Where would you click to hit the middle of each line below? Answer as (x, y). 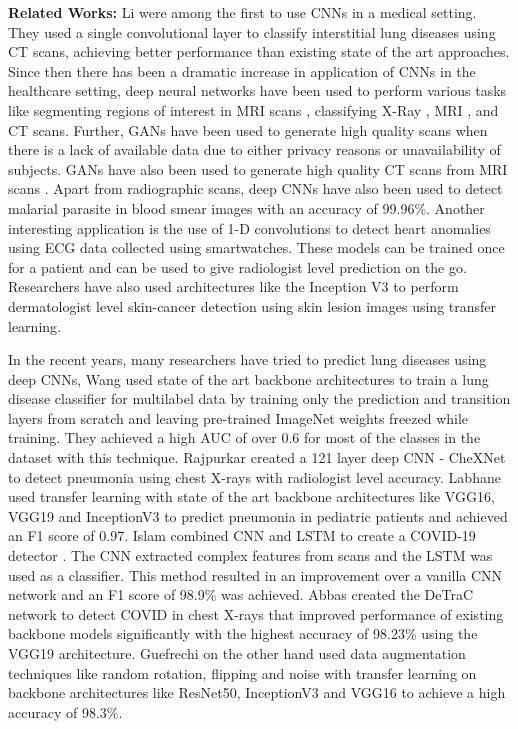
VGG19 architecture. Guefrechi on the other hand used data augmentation (237, 653)
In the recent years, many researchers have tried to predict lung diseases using (247, 359)
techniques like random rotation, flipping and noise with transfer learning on (242, 672)
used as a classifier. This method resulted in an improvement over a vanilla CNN (255, 574)
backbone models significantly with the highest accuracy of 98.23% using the (243, 633)
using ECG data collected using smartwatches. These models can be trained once (256, 247)
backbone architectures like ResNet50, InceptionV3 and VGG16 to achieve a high (257, 692)
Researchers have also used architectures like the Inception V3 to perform (233, 286)
